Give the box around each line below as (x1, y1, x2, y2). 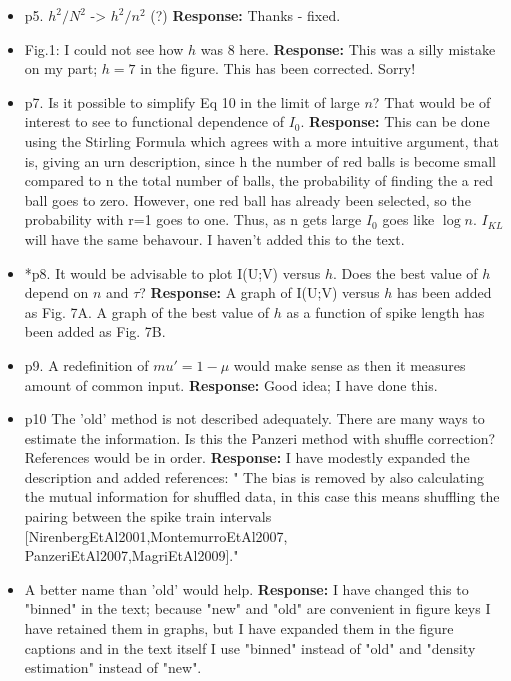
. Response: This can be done (300, 111, 490, 132)
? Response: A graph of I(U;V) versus (139, 282, 380, 303)
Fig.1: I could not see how (24, 38, 184, 59)
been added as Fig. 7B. (24, 321, 166, 342)
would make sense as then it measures (233, 354, 466, 375)
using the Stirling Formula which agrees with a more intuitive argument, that (24, 130, 500, 151)
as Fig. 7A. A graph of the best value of (24, 301, 270, 322)
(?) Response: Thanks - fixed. (150, 5, 341, 25)
